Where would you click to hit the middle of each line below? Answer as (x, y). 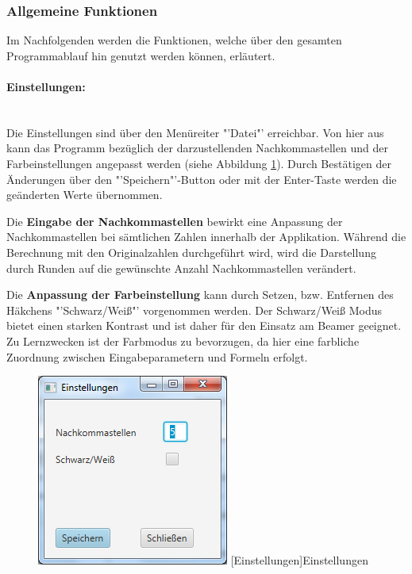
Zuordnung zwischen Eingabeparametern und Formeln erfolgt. (157, 356)
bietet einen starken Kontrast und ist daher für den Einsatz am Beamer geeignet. (204, 325)
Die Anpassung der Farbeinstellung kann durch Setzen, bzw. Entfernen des (200, 295)
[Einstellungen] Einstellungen (299, 560)
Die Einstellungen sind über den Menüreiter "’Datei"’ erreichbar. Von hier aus (195, 132)
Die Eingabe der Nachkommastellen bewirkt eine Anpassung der (175, 221)
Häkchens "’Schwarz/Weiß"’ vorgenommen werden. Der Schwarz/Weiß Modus (194, 310)
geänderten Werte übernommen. (85, 195)
